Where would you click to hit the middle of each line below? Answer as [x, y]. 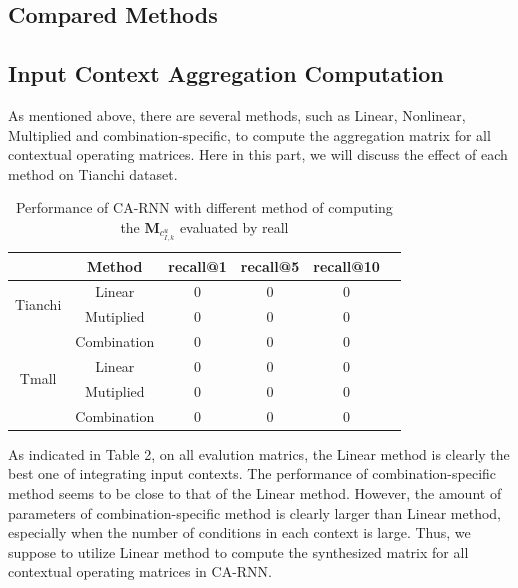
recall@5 [270, 265]
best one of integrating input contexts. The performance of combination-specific [252, 473]
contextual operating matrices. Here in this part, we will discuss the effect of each [258, 154]
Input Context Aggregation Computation [226, 73]
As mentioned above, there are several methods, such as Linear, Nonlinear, [237, 114]
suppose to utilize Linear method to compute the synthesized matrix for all [238, 551]
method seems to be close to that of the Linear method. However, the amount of [255, 492]
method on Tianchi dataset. [93, 173]
